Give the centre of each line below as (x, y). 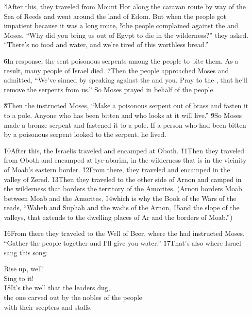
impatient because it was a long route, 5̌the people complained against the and (121, 25)
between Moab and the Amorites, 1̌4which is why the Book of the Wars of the (120, 198)
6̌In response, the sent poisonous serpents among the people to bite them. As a (121, 60)
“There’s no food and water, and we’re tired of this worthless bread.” (106, 44)
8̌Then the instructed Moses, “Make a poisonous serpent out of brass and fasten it (126, 106)
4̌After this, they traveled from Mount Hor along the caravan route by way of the (125, 6)
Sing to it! (19, 278)
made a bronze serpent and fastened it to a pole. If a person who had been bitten (125, 124)
